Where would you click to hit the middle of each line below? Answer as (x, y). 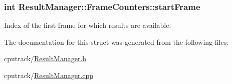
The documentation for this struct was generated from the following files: (117, 42)
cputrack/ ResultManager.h (45, 58)
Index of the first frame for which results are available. (88, 25)
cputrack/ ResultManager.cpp (49, 75)
